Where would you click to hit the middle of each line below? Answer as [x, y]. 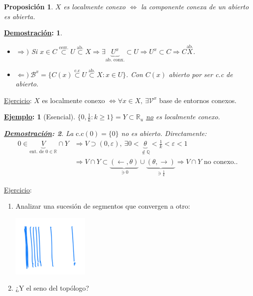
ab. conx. [115, 60]
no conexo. [220, 162]
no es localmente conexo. [183, 117]
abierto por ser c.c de [201, 74]
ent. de [37, 152]
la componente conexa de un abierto [195, 6]
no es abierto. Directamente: [164, 133]
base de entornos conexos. [198, 100]
